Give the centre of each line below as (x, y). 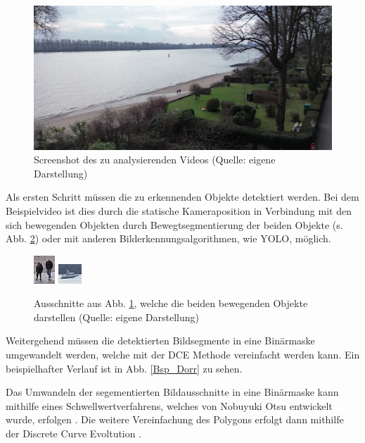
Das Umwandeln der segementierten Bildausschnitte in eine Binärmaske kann (172, 392)
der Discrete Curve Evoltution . (74, 433)
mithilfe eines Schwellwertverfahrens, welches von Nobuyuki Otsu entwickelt (169, 405)
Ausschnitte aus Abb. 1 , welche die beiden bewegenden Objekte (171, 303)
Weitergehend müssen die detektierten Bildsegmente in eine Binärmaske (160, 341)
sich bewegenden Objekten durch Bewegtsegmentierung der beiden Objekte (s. (174, 224)
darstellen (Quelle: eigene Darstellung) (116, 317)
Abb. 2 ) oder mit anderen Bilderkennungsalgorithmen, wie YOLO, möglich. (168, 238)
